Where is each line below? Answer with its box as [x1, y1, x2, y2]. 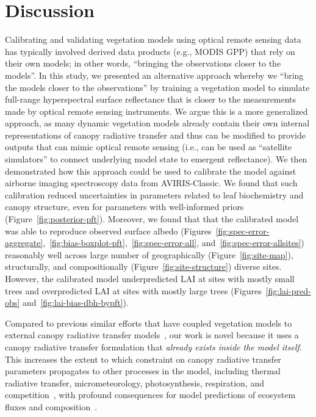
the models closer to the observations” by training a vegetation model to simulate [5, 81, 310, 93]
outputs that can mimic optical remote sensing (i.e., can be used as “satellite [5, 140, 292, 153]
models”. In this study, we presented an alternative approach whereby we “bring [5, 68, 304, 81]
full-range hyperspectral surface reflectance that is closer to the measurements [5, 93, 296, 106]
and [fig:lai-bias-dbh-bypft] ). [22, 296, 129, 309]
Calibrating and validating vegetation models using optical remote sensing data [5, 33, 301, 46]
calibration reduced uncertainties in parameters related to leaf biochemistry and [5, 188, 304, 201]
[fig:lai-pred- [265, 284, 311, 297]
